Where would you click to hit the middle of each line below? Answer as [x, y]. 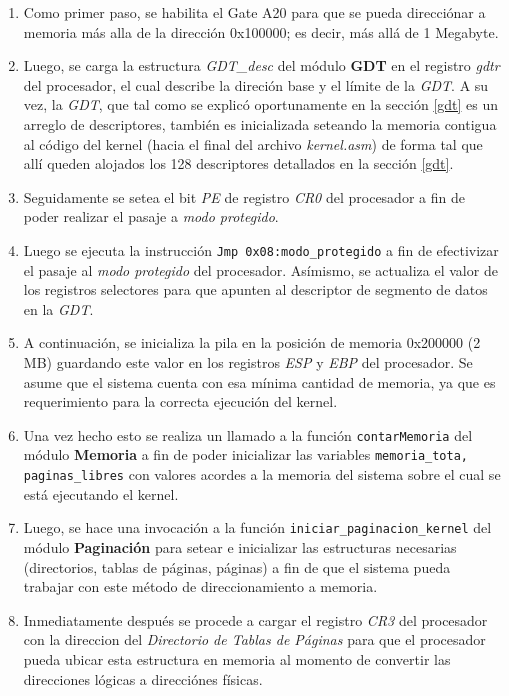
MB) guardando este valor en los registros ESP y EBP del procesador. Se [248, 361]
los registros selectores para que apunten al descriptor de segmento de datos [255, 289]
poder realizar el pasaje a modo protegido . [151, 216]
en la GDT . [58, 308]
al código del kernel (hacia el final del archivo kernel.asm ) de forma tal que [253, 143]
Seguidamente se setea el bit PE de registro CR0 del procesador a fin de [244, 196]
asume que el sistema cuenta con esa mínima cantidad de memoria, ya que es [259, 381]
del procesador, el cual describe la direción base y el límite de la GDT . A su [256, 84]
